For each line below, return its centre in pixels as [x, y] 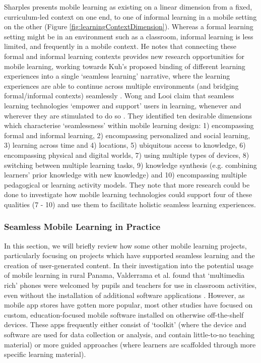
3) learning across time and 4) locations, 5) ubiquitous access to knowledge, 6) [125, 145]
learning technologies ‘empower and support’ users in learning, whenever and [123, 105]
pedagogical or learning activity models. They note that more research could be [127, 184]
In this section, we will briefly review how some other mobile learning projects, [125, 245]
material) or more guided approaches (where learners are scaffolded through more [130, 344]
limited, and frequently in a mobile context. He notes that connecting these [120, 46]
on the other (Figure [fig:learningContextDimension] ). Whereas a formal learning [129, 26]
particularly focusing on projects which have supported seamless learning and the [129, 255]
